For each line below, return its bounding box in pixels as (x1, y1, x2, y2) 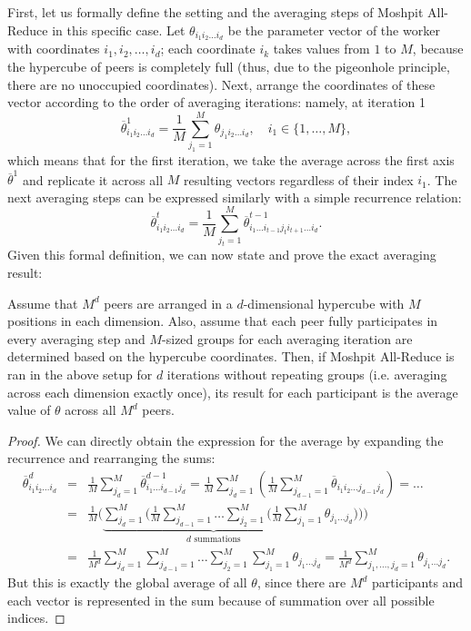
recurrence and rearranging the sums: (7, 449, 215, 468)
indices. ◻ (7, 608, 65, 627)
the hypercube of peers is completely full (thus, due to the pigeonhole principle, (7, 57, 450, 76)
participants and (372, 573, 464, 592)
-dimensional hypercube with (243, 293, 405, 312)
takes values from (273, 39, 370, 58)
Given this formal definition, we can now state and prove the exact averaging (7, 245, 436, 264)
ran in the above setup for (7, 365, 153, 384)
